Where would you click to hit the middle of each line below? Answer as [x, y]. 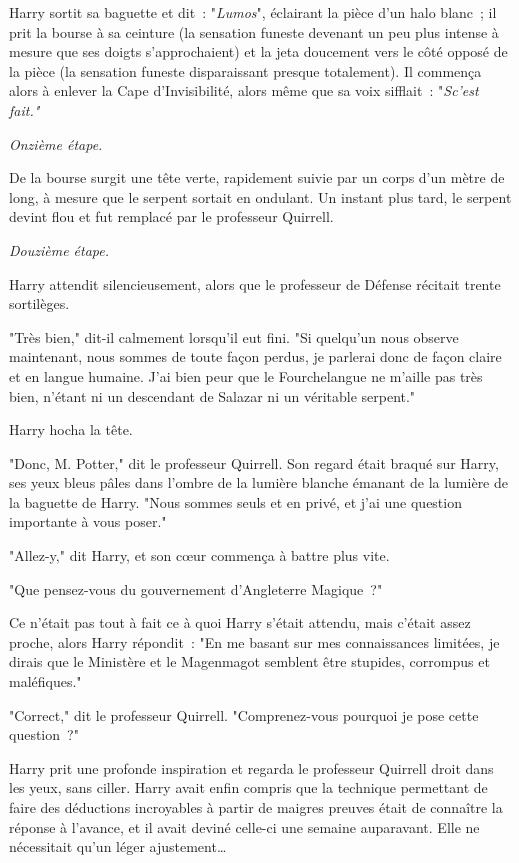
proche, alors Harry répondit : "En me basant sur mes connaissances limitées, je [254, 641]
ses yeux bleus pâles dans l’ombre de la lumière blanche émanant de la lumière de [258, 482]
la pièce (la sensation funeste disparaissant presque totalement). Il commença [245, 70]
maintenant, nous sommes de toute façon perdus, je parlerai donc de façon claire [255, 356]
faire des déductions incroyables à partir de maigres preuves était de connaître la [256, 807]
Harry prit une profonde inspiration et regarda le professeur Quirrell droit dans [251, 767]
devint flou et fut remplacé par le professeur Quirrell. [171, 216]
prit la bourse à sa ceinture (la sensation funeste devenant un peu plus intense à [254, 31]
